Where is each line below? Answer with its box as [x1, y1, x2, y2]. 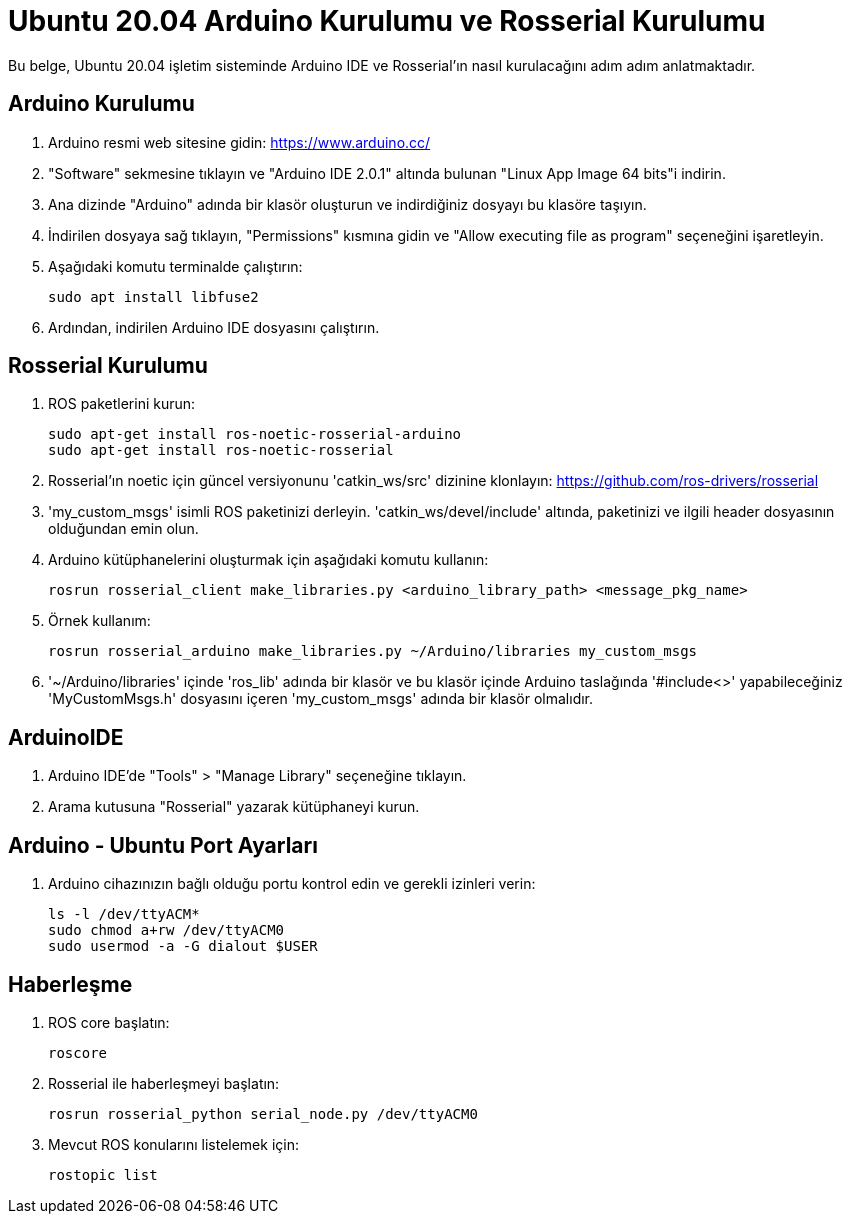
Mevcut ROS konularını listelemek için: [48, 1135, 299, 1153]
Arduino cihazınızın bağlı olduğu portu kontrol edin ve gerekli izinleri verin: [48, 875, 536, 893]
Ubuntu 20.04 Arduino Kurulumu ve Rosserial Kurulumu [8, 4, 766, 38]
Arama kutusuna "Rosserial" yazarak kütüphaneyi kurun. [48, 798, 420, 816]
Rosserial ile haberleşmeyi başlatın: [48, 1074, 280, 1092]
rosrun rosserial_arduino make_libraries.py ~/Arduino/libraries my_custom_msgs [48, 643, 698, 660]
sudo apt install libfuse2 [48, 288, 259, 305]
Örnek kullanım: [48, 612, 151, 630]
